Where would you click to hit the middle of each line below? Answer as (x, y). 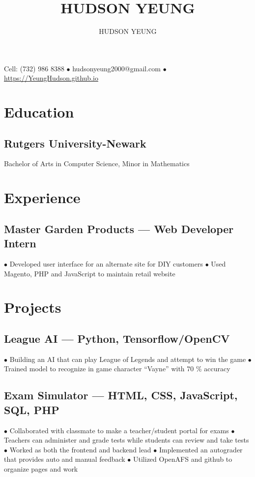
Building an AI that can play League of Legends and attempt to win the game (128, 359)
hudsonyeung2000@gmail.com (116, 68)
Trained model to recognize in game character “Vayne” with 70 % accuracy (117, 369)
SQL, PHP (32, 409)
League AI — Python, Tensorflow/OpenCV (117, 338)
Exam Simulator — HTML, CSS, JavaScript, (121, 395)
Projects (33, 307)
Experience (42, 197)
